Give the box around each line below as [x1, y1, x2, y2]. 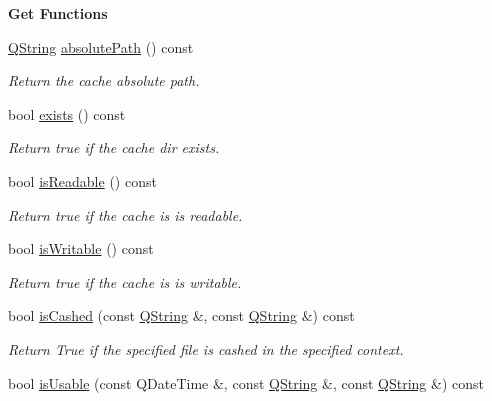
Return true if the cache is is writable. [8, 271, 242, 292]
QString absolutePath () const [8, 36, 194, 57]
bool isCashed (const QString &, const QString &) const [8, 305, 355, 326]
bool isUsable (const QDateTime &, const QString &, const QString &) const [8, 372, 484, 393]
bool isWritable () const [8, 238, 154, 259]
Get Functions [8, 3, 108, 23]
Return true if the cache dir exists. [8, 137, 220, 158]
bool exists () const [8, 103, 126, 124]
